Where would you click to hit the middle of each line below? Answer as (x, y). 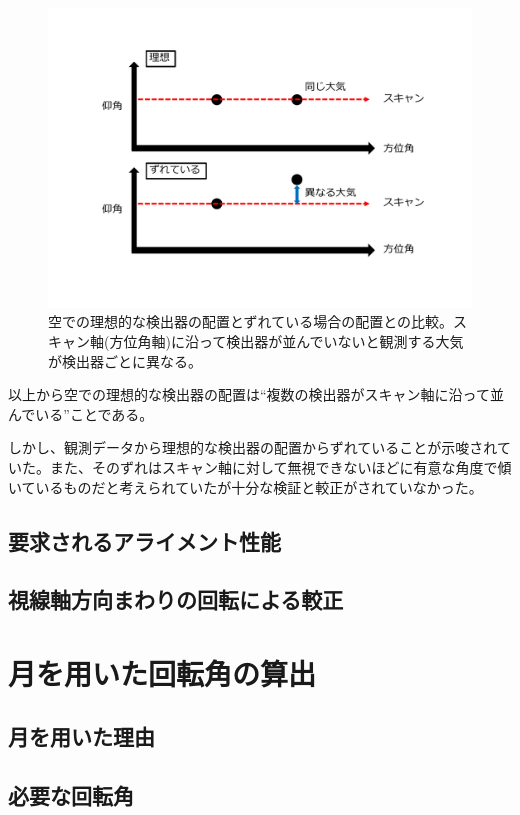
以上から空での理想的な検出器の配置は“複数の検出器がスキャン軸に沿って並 (256, 394)
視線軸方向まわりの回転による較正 (176, 599)
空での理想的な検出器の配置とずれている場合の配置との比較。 (251, 321)
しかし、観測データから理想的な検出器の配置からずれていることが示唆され (252, 447)
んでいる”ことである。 (81, 413)
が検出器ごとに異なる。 (125, 360)
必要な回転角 (71, 795)
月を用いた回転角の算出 (162, 672)
